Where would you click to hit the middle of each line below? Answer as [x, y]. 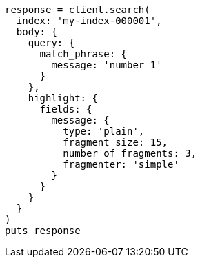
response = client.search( [78, 10]
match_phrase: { [83, 54]
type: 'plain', [104, 131]
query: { [51, 43]
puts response [43, 231]
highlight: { [63, 98]
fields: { [66, 109]
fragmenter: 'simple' [121, 164]
